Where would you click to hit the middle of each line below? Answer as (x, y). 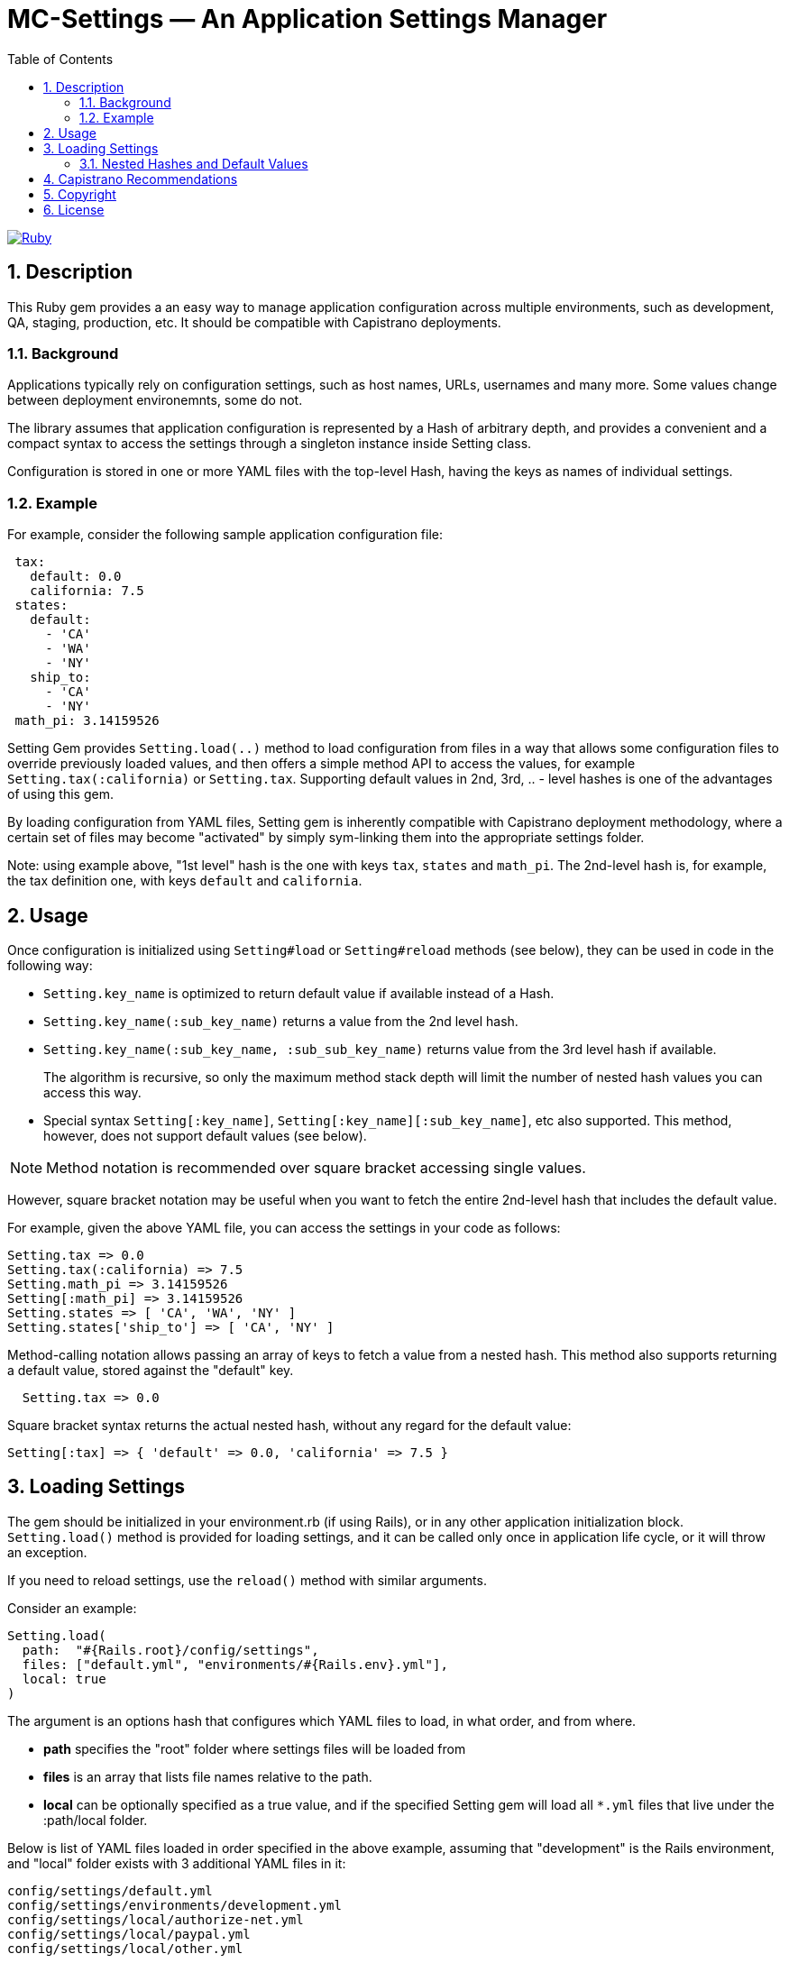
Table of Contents (60, 59)
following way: (50, 965)
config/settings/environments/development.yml (174, 1905)
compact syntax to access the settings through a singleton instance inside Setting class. (270, 444)
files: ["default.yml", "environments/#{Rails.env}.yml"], (235, 1664)
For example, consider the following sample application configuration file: (225, 535)
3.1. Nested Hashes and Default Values (194, 163)
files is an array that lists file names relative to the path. (208, 1776)
